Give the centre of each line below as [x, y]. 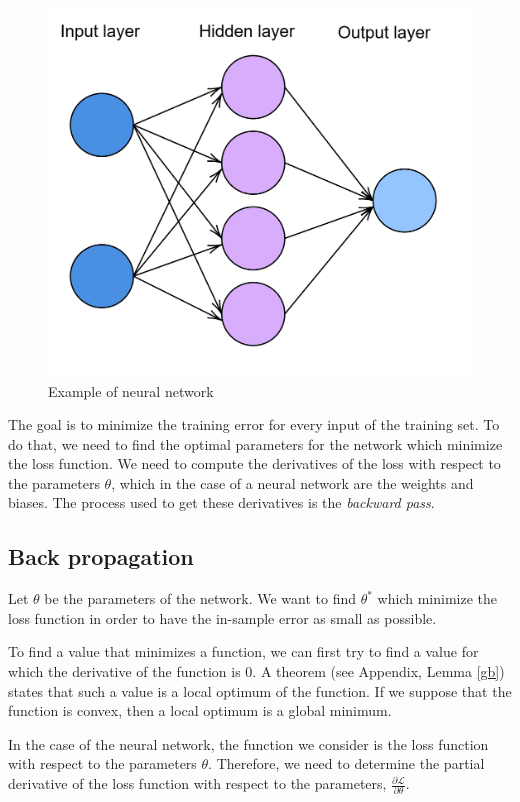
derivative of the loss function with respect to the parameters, [197, 783]
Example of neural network [131, 390]
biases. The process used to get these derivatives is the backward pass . [221, 502]
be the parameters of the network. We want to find [200, 598]
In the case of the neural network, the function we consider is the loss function [248, 743]
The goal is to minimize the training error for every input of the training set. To [254, 424]
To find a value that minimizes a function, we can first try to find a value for [243, 651]
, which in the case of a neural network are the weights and [292, 482]
